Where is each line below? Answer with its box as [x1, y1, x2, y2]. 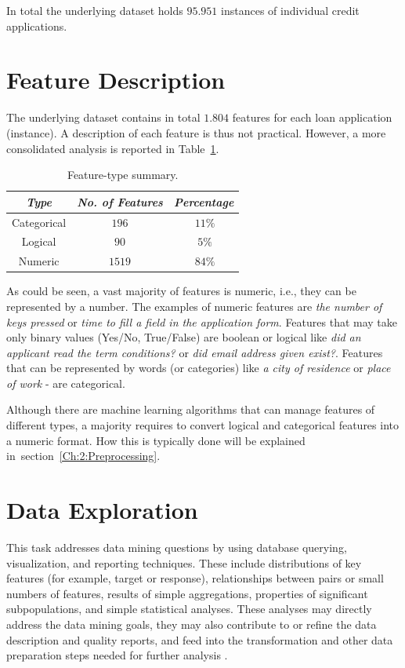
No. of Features [77, 193, 163, 210]
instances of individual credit [221, 2, 360, 18]
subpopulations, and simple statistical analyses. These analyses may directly [6, 600, 372, 617]
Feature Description [6, 64, 226, 96]
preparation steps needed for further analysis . [6, 647, 228, 663]
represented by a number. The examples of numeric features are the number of [6, 297, 382, 314]
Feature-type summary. [67, 166, 179, 183]
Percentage [173, 193, 234, 210]
